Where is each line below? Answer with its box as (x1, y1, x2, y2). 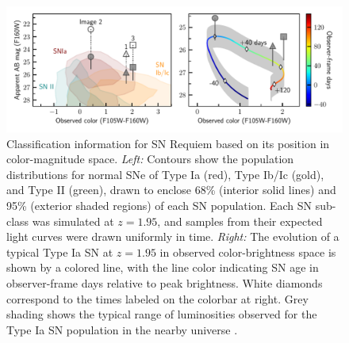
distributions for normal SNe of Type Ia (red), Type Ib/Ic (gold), (6, 166, 324, 182)
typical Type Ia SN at (6, 243, 113, 260)
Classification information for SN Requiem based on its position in (6, 135, 330, 151)
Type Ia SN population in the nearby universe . (6, 321, 238, 337)
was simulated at (32, 212, 114, 229)
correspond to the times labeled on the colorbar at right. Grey (6, 290, 309, 307)
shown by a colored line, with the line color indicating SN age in (6, 259, 319, 276)
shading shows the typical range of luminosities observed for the (6, 306, 317, 322)
